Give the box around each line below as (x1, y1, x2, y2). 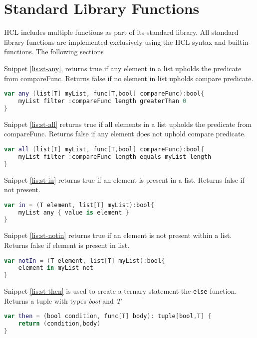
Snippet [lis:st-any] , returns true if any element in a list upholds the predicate (4, 63, 242, 73)
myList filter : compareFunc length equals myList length (18, 153, 212, 160)
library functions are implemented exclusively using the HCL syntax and (4, 36, 226, 47)
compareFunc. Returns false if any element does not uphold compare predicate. (4, 128, 246, 139)
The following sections (36, 46, 104, 57)
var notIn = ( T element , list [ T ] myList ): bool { (4, 257, 165, 264)
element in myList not (18, 264, 93, 272)
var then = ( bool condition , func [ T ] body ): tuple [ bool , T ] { (4, 313, 212, 320)
